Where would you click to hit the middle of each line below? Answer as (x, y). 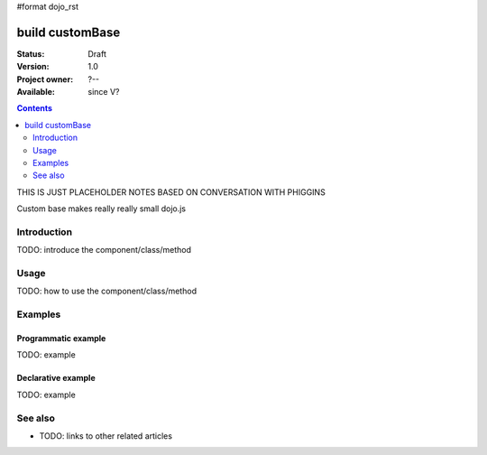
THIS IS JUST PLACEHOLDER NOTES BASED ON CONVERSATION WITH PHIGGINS (171, 192)
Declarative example (56, 378)
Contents (35, 108)
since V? (104, 92)
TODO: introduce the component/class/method (104, 250)
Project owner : (45, 79)
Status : (31, 53)
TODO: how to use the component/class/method (107, 291)
